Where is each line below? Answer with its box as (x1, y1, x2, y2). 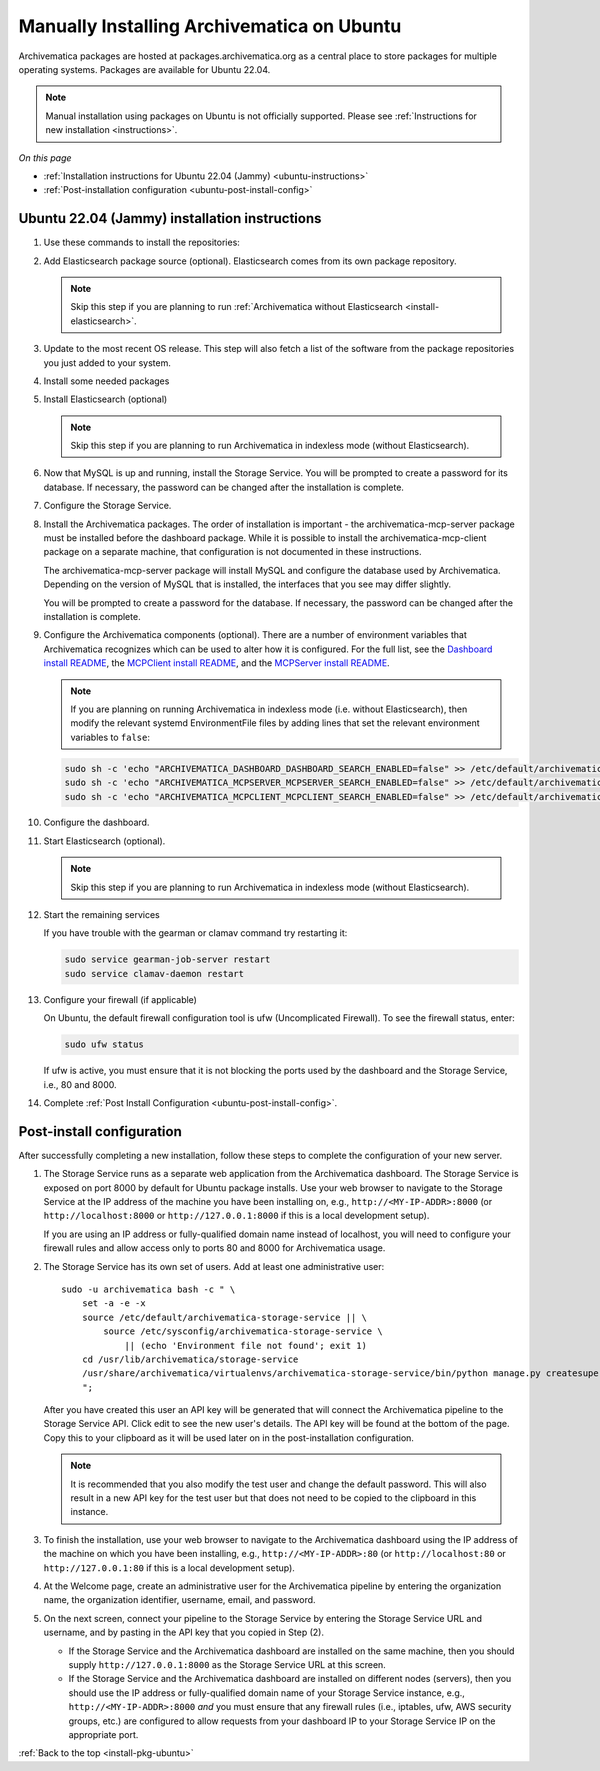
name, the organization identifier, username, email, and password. (43, 1594, 316, 1606)
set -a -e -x (81, 1298, 146, 1309)
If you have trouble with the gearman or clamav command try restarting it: (43, 927, 348, 939)
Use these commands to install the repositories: (43, 236, 240, 249)
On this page (18, 151, 72, 164)
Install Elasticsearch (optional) (43, 393, 168, 405)
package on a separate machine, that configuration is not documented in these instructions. (43, 546, 422, 558)
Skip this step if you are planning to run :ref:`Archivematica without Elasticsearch (70, 301, 404, 313)
